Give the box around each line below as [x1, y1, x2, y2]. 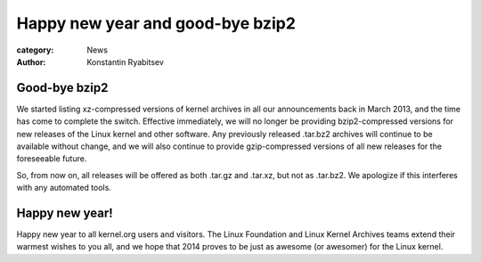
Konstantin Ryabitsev [86, 56, 165, 67]
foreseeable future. [16, 153, 87, 164]
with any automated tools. [16, 183, 111, 193]
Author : [16, 56, 46, 67]
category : [16, 45, 54, 55]
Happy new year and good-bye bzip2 [16, 13, 296, 33]
